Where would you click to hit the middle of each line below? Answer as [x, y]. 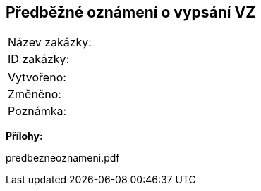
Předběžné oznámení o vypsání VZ [131, 12]
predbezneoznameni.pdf [63, 158]
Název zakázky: [50, 42]
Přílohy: [24, 136]
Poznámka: [37, 111]
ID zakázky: [39, 59]
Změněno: [35, 94]
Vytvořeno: [37, 78]
